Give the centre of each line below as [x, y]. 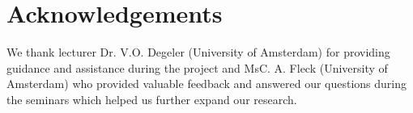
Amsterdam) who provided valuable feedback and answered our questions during [207, 84]
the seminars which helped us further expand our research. [152, 99]
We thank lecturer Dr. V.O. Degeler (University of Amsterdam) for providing [198, 52]
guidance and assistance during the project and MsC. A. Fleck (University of [197, 67]
